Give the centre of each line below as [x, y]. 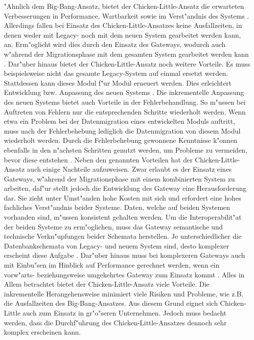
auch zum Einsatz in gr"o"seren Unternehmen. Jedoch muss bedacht [125, 313]
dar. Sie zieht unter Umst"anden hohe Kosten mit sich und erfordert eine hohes [123, 197]
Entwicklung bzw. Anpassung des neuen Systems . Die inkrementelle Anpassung [124, 92]
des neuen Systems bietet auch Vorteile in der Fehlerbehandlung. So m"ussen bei [125, 102]
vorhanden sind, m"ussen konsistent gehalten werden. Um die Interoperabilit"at [123, 217]
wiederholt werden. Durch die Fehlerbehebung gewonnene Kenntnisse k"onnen [121, 140]
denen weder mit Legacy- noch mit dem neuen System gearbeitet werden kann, [123, 34]
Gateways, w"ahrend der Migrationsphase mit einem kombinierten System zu [119, 178]
